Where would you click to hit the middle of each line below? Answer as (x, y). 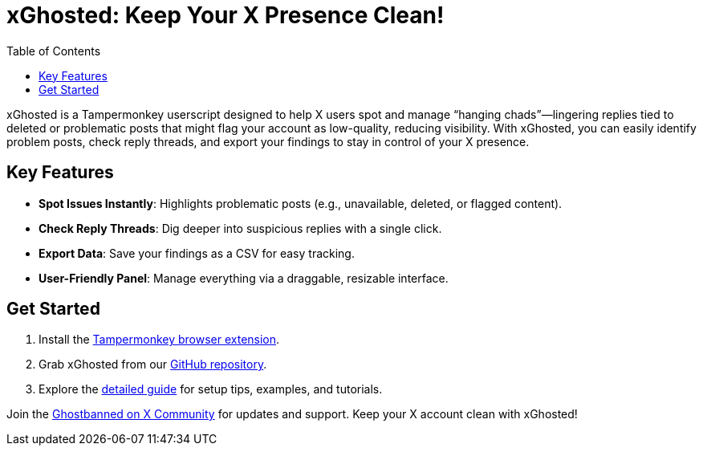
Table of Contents (54, 51)
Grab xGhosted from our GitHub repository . (153, 364)
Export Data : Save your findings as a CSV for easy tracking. (197, 253)
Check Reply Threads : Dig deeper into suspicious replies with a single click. (240, 228)
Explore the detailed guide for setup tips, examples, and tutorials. (211, 389)
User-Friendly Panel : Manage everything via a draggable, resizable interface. (244, 278)
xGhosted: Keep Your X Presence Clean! (226, 15)
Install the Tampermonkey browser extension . (159, 340)
